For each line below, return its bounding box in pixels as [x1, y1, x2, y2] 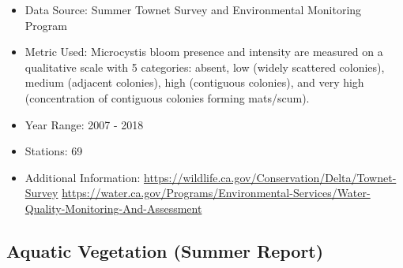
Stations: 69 [24, 143, 83, 159]
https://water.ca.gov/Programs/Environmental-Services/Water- [62, 184, 371, 201]
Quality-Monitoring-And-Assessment [24, 199, 202, 216]
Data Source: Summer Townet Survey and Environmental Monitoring [24, 2, 362, 17]
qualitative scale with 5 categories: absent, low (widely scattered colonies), [24, 58, 385, 75]
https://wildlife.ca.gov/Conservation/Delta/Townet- [144, 169, 397, 185]
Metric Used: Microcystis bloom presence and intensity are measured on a [24, 43, 383, 60]
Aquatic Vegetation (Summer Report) [6, 238, 324, 262]
